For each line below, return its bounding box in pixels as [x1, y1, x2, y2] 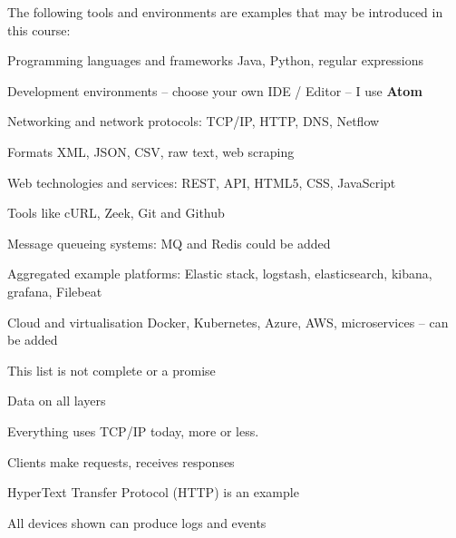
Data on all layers [7, 391, 106, 410]
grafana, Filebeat [7, 281, 102, 300]
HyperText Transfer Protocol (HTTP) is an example [7, 483, 299, 502]
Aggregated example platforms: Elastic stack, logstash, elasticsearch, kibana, [7, 264, 432, 283]
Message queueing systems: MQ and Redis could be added [7, 233, 331, 252]
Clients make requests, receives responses [7, 452, 235, 471]
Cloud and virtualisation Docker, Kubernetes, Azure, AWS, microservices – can [7, 312, 449, 331]
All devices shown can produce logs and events [7, 513, 267, 532]
